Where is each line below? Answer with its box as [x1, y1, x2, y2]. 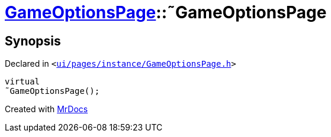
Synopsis [5, 33, 61, 48]
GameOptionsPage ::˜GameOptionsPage [5, 2, 327, 22]
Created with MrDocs [5, 104, 88, 115]
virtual [5, 77, 40, 87]
